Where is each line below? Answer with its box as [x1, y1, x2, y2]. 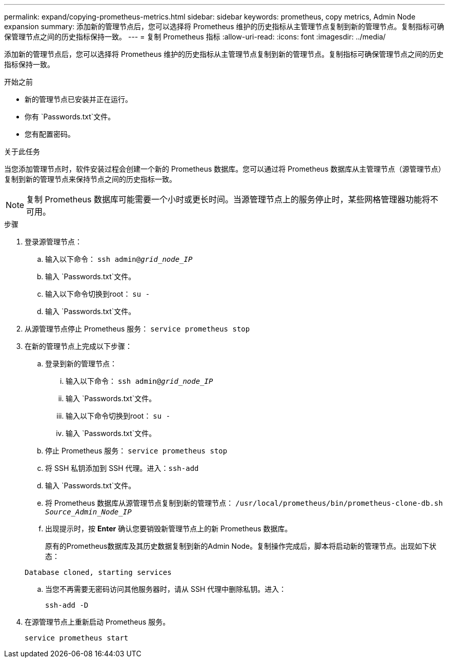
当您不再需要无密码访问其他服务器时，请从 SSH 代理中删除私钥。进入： [45, 585, 287, 593]
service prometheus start [25, 634, 129, 642]
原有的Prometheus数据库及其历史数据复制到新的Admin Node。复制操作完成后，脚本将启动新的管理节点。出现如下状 [45, 542, 437, 550]
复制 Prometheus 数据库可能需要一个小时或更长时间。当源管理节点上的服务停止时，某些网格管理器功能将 [26, 194, 430, 204]
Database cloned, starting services [25, 568, 172, 576]
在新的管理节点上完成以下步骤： [25, 342, 132, 350]
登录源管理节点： [25, 237, 82, 246]
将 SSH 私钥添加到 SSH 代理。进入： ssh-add [45, 464, 199, 472]
